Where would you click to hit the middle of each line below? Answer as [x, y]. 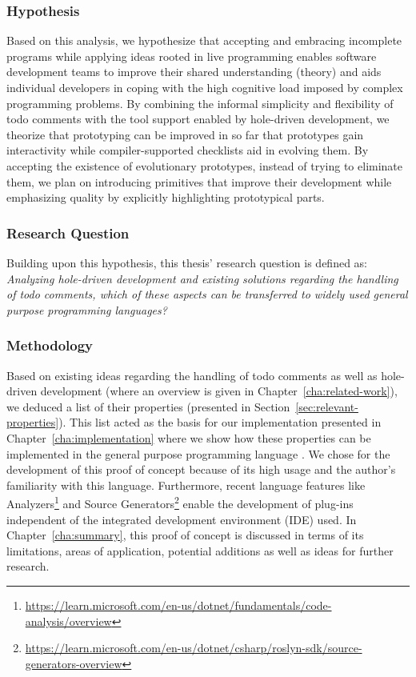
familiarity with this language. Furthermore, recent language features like [186, 485]
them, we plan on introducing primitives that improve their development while [199, 181]
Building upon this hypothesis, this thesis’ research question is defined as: [187, 262]
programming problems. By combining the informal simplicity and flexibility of [200, 103]
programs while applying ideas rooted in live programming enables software [192, 56]
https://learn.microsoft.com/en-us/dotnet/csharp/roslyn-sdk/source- [194, 648]
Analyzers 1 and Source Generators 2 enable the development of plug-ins [180, 502]
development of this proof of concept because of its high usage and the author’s [201, 469]
